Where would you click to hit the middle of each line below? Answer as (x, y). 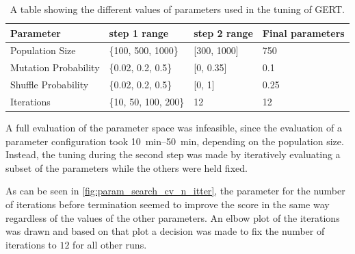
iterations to (31, 244)
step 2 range (223, 33)
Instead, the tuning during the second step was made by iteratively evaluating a (173, 154)
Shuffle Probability (50, 85)
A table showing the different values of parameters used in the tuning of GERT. (177, 9)
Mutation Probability (55, 67)
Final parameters (303, 33)
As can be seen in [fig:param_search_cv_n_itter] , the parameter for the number (175, 191)
